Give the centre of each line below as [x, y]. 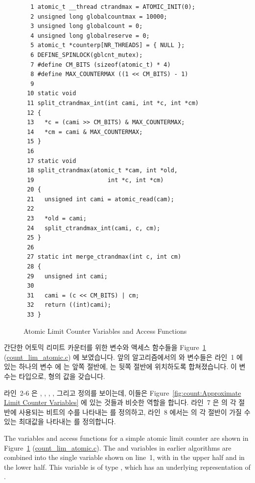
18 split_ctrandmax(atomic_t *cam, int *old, [102, 171]
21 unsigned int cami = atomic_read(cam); [101, 199]
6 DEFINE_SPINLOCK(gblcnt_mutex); [87, 55]
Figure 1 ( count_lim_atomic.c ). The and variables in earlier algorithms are [118, 447]
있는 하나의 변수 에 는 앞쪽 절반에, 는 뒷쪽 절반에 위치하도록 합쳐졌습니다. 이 [120, 366]
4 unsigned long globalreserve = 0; [90, 36]
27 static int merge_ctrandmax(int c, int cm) [104, 257]
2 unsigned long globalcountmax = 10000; [99, 16]
